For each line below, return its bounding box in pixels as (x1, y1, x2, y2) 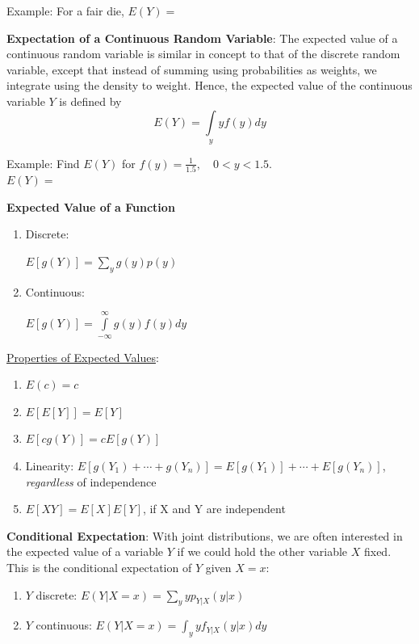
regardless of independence (25, 473, 157, 490)
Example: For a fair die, (6, 2, 124, 19)
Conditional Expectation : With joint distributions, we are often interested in (6, 527, 403, 544)
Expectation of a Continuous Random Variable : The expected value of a (6, 29, 398, 46)
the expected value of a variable (6, 543, 164, 560)
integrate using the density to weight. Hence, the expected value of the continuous (6, 77, 413, 94)
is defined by (59, 92, 122, 109)
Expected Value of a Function (6, 198, 175, 215)
